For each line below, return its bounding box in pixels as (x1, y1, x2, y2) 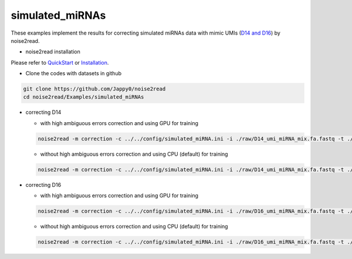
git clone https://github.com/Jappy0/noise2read (23, 86, 166, 92)
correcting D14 (25, 109, 62, 116)
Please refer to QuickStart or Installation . (11, 59, 109, 66)
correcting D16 (25, 181, 62, 188)
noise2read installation (25, 48, 80, 55)
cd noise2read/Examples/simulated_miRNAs (23, 94, 144, 100)
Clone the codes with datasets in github (25, 70, 121, 77)
